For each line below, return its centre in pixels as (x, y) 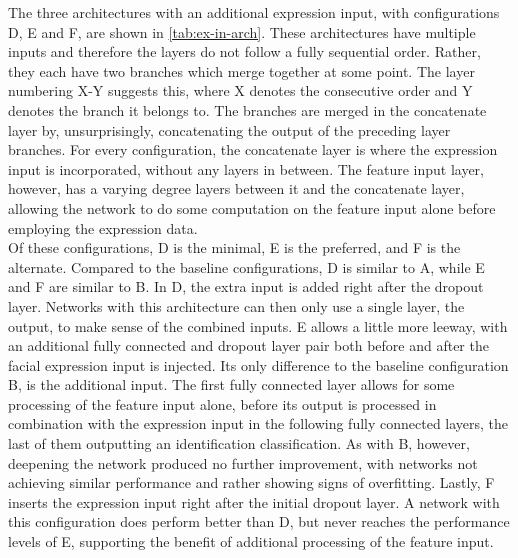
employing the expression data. (103, 227)
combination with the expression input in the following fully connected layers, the (258, 423)
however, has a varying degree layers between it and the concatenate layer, (236, 188)
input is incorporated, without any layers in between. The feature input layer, (246, 168)
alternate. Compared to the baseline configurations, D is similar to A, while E (246, 266)
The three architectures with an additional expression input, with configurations (254, 12)
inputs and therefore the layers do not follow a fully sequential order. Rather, (244, 51)
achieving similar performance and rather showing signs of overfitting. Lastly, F (251, 482)
